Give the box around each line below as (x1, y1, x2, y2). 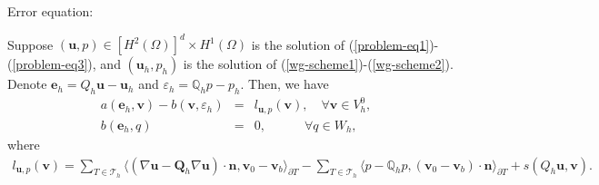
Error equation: (7, 2, 94, 20)
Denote (7, 74, 47, 93)
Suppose (7, 34, 54, 54)
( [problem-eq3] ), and (7, 54, 121, 73)
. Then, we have (240, 74, 329, 93)
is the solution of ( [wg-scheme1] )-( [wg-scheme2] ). (183, 54, 454, 73)
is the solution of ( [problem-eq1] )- (251, 34, 439, 54)
